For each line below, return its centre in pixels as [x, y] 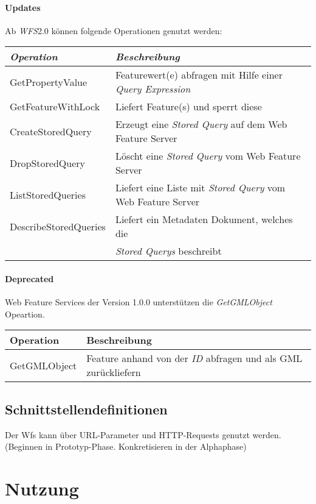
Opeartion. [25, 314]
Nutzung [42, 488]
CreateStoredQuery [51, 131]
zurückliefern [114, 372]
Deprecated [29, 278]
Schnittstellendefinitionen [86, 409]
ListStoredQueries [48, 194]
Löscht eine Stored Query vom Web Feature [208, 156]
